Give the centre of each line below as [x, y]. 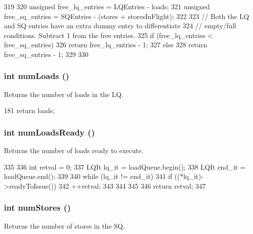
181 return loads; [29, 110]
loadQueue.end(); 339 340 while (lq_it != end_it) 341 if [88, 176]
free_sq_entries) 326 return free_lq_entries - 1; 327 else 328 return [106, 45]
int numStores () [37, 207]
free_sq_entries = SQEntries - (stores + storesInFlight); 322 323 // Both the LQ [126, 16]
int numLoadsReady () [49, 132]
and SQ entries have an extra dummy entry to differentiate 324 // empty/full [120, 26]
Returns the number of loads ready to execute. [74, 150]
